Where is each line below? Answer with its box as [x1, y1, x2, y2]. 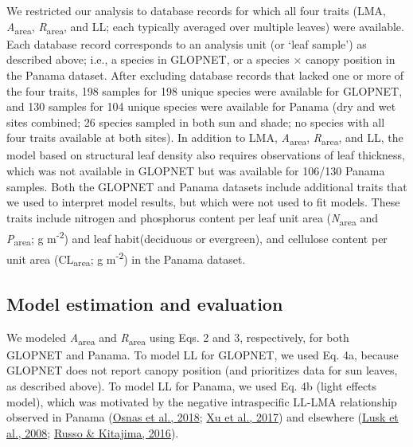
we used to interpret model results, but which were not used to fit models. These [6, 194, 400, 210]
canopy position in [306, 51, 395, 68]
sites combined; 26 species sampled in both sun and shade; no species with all [6, 113, 385, 130]
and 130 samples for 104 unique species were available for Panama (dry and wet [6, 98, 396, 115]
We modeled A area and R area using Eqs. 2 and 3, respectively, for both [6, 328, 349, 347]
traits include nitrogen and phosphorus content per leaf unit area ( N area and [6, 209, 379, 228]
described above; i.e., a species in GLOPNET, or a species [6, 51, 290, 68]
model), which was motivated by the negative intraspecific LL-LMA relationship [6, 393, 397, 410]
